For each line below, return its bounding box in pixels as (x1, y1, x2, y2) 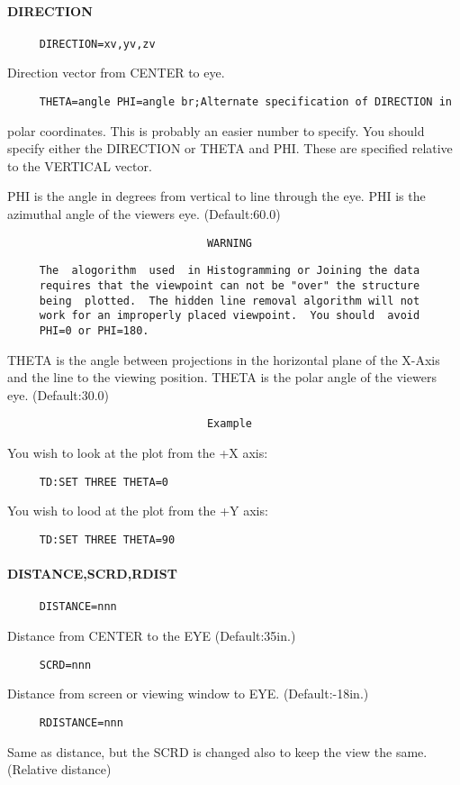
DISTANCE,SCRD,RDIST (7, 564, 177, 583)
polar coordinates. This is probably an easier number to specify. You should (7, 121, 425, 140)
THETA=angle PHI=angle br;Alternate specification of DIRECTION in (39, 96, 452, 109)
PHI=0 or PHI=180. (39, 324, 149, 337)
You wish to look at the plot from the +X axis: (7, 443, 268, 462)
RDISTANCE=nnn (39, 716, 123, 729)
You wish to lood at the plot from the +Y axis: (7, 501, 268, 520)
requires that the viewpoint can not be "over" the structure (39, 278, 420, 292)
